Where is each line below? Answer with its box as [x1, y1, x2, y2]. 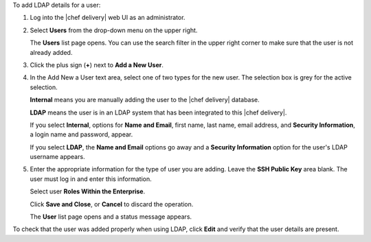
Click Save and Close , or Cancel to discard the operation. [30, 199, 194, 208]
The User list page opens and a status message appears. [30, 213, 192, 221]
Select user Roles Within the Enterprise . [30, 187, 146, 195]
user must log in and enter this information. [30, 175, 152, 183]
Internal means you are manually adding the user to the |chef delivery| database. [30, 96, 260, 104]
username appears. [30, 153, 85, 161]
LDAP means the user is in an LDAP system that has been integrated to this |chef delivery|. [30, 108, 287, 117]
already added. [30, 48, 73, 56]
